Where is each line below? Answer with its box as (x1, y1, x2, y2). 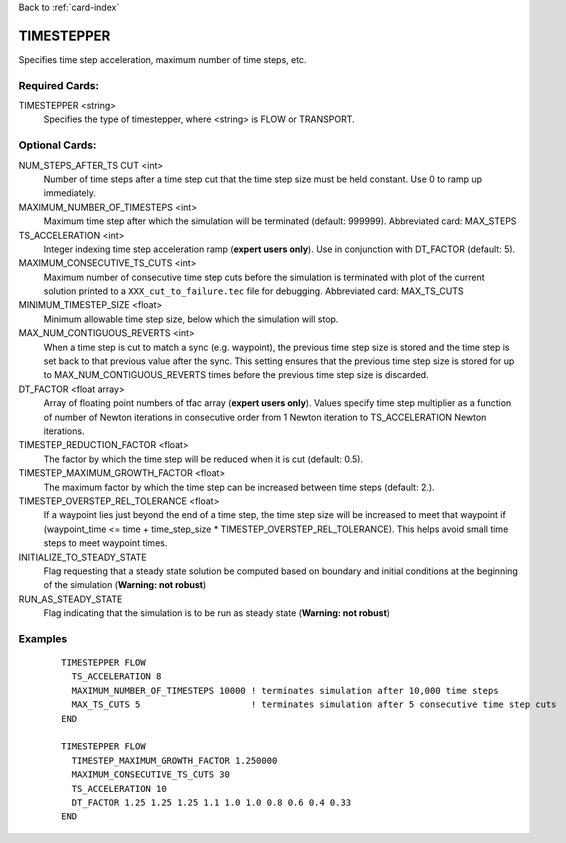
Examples (18, 631, 68, 645)
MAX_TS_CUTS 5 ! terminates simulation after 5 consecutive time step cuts (71, 699, 557, 710)
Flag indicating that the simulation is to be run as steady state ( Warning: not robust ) (43, 607, 390, 619)
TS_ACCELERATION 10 (71, 783, 167, 794)
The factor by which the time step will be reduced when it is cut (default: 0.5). (43, 453, 364, 465)
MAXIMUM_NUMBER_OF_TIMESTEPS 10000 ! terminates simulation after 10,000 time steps (71, 685, 499, 696)
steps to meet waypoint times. (43, 537, 168, 549)
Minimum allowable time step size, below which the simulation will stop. (43, 313, 339, 325)
